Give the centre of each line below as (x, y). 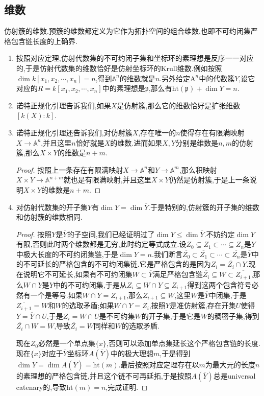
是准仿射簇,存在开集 (203, 305)
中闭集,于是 (228, 295)
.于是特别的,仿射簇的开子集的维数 (204, 207)
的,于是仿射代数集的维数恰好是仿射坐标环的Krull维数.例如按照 (119, 68)
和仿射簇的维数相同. (49, 217)
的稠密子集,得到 (233, 316)
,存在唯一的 (157, 132)
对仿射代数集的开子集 (52, 207)
